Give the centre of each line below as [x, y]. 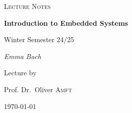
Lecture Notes [27, 6]
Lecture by [20, 73]
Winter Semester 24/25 [39, 39]
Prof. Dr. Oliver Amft [38, 89]
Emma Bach [23, 56]
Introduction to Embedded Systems [66, 23]
